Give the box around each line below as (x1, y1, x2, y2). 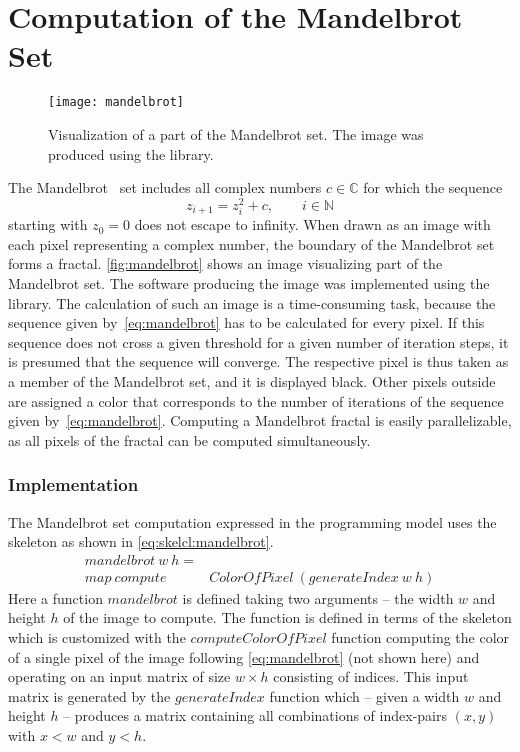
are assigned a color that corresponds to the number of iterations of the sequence (8, 390, 504, 411)
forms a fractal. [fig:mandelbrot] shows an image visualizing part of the (8, 253, 443, 274)
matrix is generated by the (8, 685, 171, 706)
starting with (8, 214, 88, 235)
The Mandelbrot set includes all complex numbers (8, 177, 322, 198)
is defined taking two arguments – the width (182, 587, 454, 608)
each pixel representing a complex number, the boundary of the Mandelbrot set (8, 233, 495, 254)
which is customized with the (8, 627, 186, 648)
